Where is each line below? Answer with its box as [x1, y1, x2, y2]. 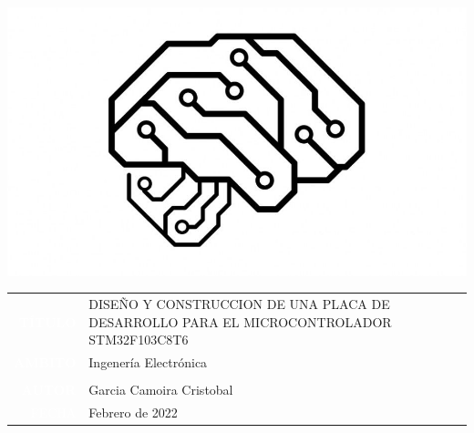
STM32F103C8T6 [88, 330, 189, 349]
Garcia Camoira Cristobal [88, 380, 233, 399]
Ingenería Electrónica [88, 353, 208, 372]
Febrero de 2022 [88, 403, 178, 422]
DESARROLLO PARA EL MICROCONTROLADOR [88, 312, 392, 331]
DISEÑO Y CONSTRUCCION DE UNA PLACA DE [88, 294, 390, 314]
